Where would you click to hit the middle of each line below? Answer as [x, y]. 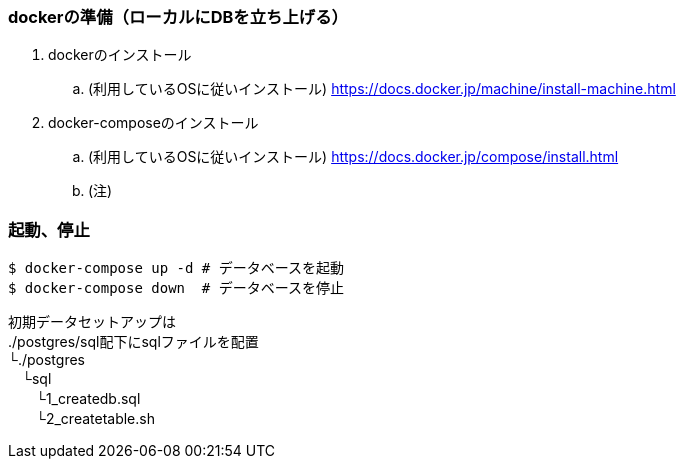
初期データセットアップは [92, 322]
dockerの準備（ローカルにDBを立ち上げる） [178, 17]
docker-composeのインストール [153, 123]
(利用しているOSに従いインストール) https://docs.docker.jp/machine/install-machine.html [382, 89]
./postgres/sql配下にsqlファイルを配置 [133, 342]
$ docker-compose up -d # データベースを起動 [176, 268]
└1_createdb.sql [88, 399]
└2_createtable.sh [95, 419]
